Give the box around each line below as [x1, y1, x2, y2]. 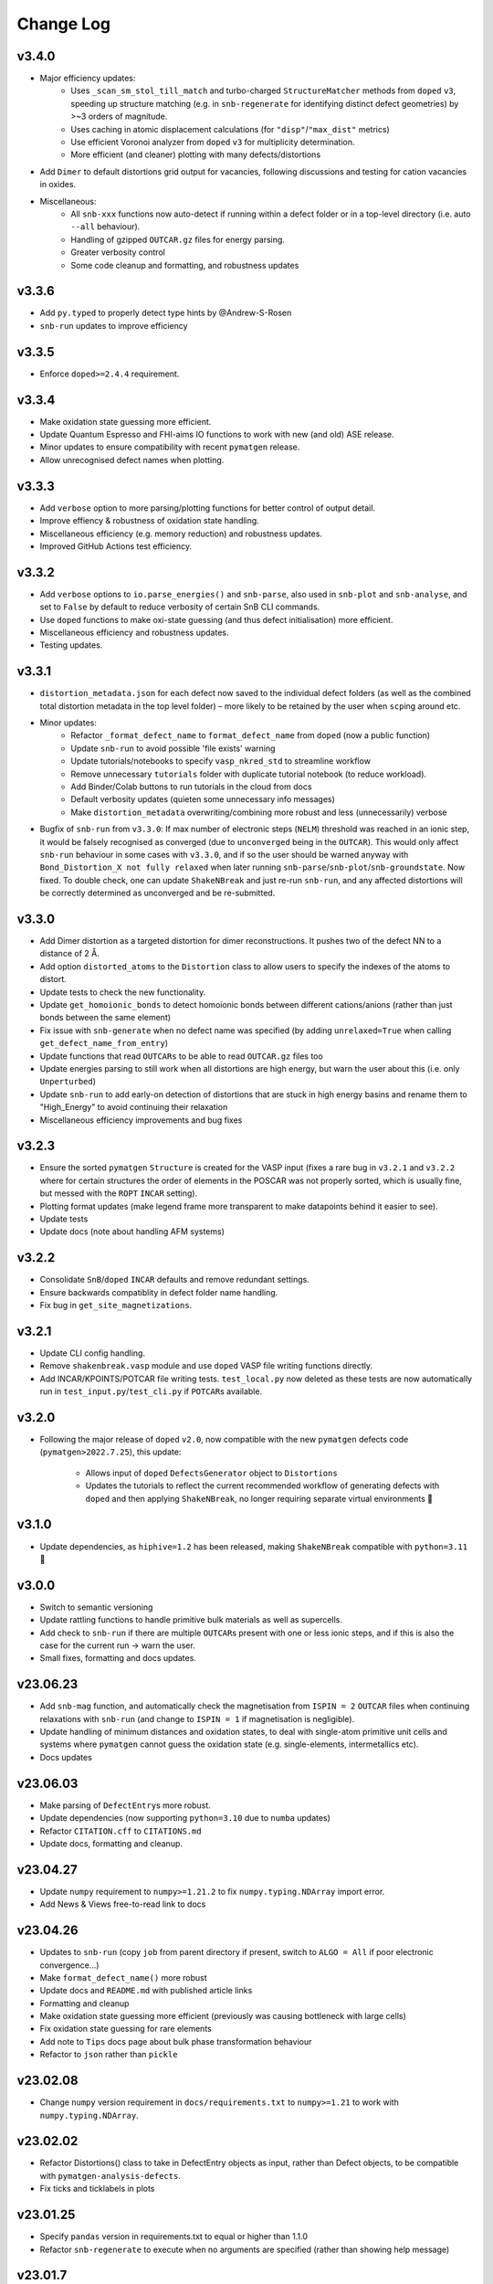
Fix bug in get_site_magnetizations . [39, 1300, 193, 1311]
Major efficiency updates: [39, 73, 136, 84]
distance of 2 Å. [39, 948, 100, 959]
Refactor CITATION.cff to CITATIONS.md [39, 1825, 202, 1836]
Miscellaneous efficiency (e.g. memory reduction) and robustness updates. [39, 528, 323, 539]
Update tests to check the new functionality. [39, 987, 206, 998]
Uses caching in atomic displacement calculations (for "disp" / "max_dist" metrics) [70, 123, 390, 134]
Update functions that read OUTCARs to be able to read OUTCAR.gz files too [39, 1051, 323, 1062]
